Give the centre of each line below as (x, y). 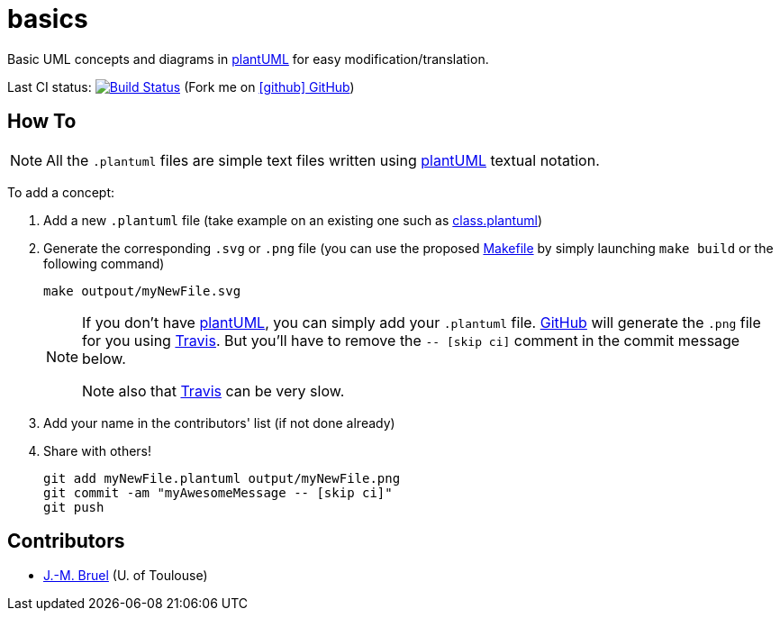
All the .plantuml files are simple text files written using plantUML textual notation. (323, 160)
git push (74, 507)
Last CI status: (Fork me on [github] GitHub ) (181, 86)
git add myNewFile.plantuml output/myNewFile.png (222, 478)
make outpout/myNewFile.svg (142, 291)
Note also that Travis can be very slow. (213, 391)
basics (48, 19)
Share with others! (98, 450)
